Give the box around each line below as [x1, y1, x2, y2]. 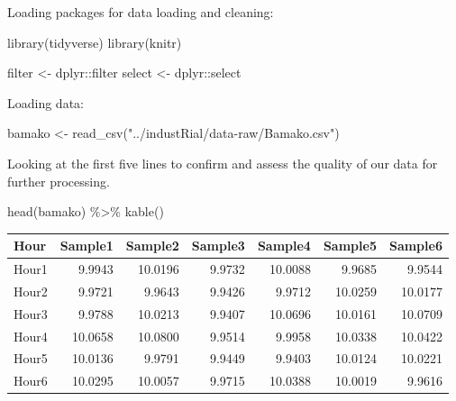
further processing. [7, 171, 110, 190]
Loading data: [7, 93, 84, 112]
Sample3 [191, 236, 245, 255]
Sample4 [257, 236, 311, 255]
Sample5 [323, 236, 377, 255]
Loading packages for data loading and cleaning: [7, 3, 274, 21]
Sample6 [388, 236, 442, 255]
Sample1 [59, 236, 114, 255]
